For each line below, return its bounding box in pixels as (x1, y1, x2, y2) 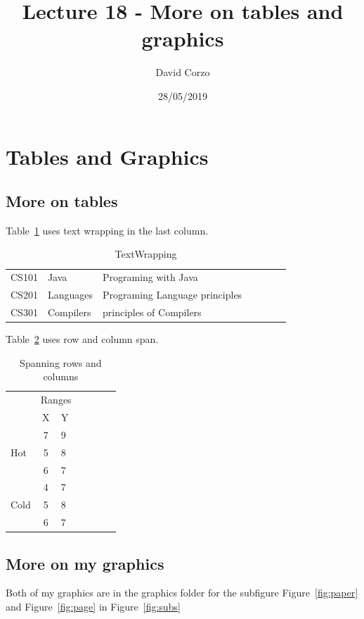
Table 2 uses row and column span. (6, 332, 159, 346)
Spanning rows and (20, 355, 102, 370)
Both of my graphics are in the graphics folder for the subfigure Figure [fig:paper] (6, 585, 358, 600)
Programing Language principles (102, 287, 242, 302)
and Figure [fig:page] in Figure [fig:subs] (6, 599, 181, 613)
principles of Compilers (102, 305, 202, 320)
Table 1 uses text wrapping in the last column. (6, 223, 209, 237)
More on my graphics (6, 552, 164, 574)
